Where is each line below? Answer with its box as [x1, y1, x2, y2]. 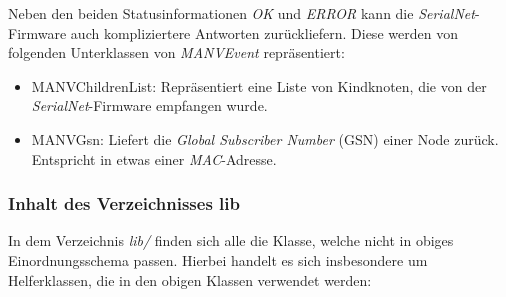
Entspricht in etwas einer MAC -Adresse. [31, 148, 277, 169]
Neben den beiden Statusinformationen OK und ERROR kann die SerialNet [8, 3, 475, 23]
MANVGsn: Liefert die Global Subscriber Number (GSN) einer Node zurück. [31, 128, 499, 149]
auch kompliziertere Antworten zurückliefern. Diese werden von [70, 22, 458, 43]
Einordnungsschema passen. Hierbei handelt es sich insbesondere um [8, 249, 428, 270]
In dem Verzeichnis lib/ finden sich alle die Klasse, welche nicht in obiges [8, 230, 454, 251]
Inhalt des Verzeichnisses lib [8, 191, 240, 216]
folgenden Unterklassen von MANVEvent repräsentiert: [8, 42, 345, 63]
